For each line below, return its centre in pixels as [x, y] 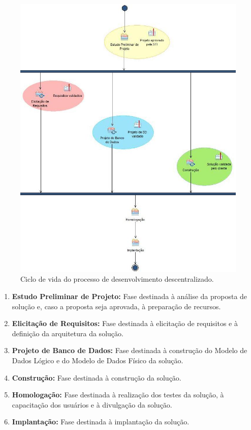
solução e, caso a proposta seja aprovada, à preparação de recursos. [116, 306]
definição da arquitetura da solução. [68, 333]
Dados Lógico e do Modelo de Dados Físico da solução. [98, 360]
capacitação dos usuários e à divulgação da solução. [92, 404]
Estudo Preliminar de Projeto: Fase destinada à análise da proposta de [130, 296]
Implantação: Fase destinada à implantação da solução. [101, 422]
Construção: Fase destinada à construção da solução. [97, 377]
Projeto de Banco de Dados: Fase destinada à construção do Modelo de [130, 350]
